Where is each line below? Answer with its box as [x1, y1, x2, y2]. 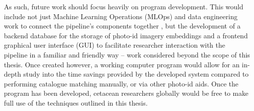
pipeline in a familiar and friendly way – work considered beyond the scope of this [4, 49, 250, 59]
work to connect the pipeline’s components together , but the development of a [4, 21, 241, 31]
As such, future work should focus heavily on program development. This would [4, 1, 244, 11]
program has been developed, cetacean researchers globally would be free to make [4, 88, 249, 98]
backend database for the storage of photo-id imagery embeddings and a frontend [4, 30, 248, 40]
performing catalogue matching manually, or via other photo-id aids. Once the [4, 78, 238, 88]
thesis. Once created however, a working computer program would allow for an [4, 59, 240, 69]
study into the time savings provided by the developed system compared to [23, 69, 249, 79]
